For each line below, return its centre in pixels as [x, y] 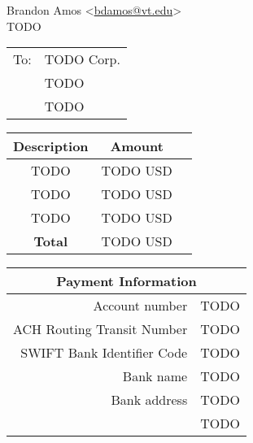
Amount [137, 146]
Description [51, 146]
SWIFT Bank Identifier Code [104, 353]
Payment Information [126, 281]
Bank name [155, 376]
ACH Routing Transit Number [100, 329]
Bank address [149, 400]
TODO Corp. [82, 59]
